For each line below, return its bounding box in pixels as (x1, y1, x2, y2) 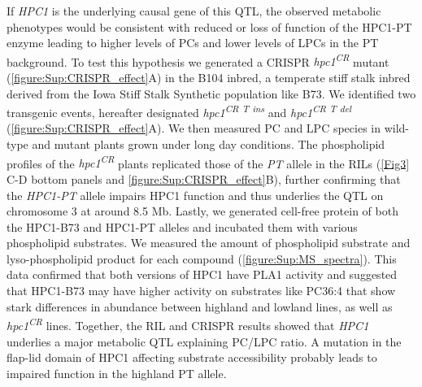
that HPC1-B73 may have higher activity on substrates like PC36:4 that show (7, 282, 396, 299)
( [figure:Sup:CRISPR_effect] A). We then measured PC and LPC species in (7, 120, 381, 137)
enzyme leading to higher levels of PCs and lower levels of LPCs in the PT (7, 34, 379, 51)
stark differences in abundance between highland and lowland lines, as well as (7, 298, 393, 315)
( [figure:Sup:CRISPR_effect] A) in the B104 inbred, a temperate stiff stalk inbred (7, 69, 411, 86)
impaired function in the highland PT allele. (7, 364, 227, 381)
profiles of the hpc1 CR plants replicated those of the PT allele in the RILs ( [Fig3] (7, 152, 410, 172)
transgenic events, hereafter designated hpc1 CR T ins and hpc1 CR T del (7, 102, 352, 120)
